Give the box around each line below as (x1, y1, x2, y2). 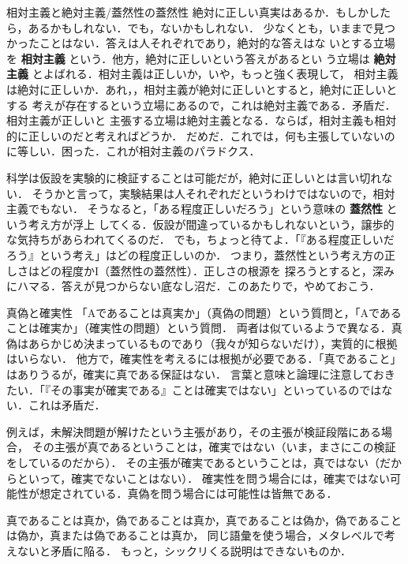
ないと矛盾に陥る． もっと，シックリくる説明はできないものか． (17, 543, 352, 558)
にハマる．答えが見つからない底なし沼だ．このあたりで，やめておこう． (6, 278, 380, 294)
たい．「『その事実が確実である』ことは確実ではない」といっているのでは (6, 381, 382, 398)
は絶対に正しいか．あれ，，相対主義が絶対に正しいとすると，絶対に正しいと (6, 80, 398, 97)
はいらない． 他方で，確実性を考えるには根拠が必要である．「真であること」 (6, 350, 402, 367)
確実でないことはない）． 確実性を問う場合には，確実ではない (71, 469, 390, 486)
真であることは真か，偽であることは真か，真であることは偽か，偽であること (6, 511, 402, 528)
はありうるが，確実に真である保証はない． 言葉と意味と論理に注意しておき (6, 366, 395, 383)
